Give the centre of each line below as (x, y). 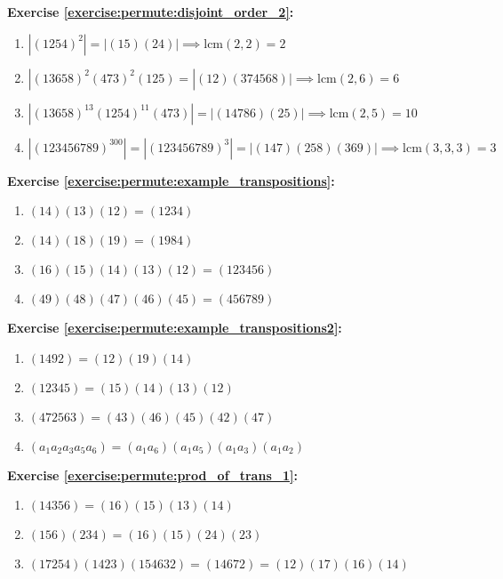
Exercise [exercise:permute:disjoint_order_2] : (151, 12)
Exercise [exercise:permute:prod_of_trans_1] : (152, 474)
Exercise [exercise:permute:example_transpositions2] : (175, 328)
